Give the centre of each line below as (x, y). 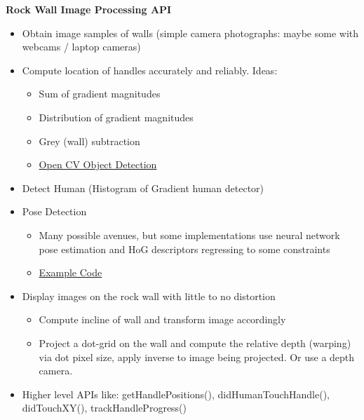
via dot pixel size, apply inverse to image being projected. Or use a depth (197, 357)
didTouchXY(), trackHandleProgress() (105, 408)
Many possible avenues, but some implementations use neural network (189, 235)
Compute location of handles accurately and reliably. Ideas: (150, 70)
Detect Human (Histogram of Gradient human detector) (143, 188)
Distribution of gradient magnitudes (116, 117)
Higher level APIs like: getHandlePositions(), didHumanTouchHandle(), (176, 394)
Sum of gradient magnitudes (100, 94)
